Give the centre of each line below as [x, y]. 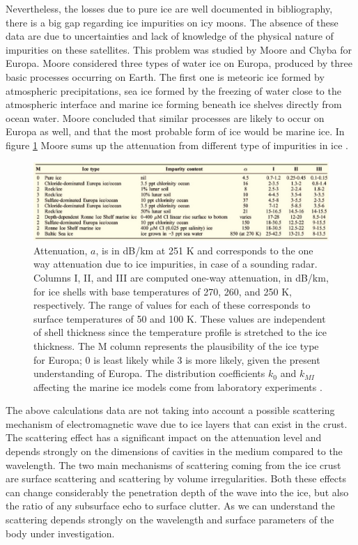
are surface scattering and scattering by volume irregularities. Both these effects [176, 478]
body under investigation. [60, 533]
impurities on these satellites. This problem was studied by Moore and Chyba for [179, 49]
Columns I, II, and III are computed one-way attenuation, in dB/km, [181, 277]
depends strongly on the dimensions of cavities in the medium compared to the [174, 451]
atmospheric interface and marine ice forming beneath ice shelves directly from [174, 104]
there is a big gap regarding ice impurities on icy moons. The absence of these [172, 22]
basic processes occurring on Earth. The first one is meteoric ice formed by [165, 76]
